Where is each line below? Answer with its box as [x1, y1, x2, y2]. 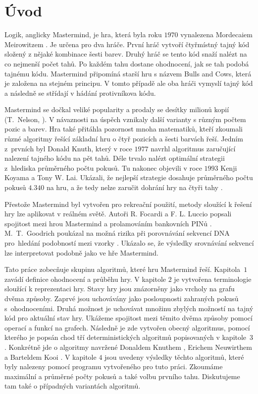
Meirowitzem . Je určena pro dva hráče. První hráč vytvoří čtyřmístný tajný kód [4, 39, 250, 49]
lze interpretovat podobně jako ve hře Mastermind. [4, 247, 158, 258]
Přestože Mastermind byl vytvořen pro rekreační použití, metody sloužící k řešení [4, 198, 252, 209]
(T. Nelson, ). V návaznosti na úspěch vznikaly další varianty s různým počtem [4, 114, 246, 124]
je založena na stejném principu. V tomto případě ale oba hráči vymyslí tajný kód [4, 78, 253, 88]
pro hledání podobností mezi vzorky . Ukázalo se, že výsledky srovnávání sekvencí [4, 238, 254, 248]
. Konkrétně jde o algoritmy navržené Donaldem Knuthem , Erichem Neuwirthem [4, 341, 252, 352]
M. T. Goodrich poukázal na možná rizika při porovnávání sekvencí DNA [4, 228, 230, 238]
